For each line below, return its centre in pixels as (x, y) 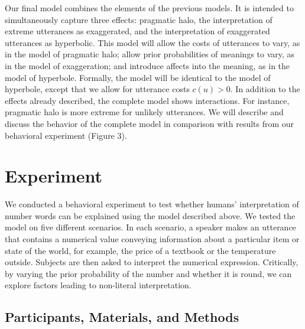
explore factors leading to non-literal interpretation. (98, 285)
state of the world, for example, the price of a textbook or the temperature (140, 250)
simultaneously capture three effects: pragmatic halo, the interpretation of (139, 19)
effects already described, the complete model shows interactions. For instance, (147, 100)
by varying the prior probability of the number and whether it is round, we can (148, 273)
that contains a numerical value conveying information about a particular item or (152, 239)
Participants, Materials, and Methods (122, 317)
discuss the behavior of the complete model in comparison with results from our (150, 123)
